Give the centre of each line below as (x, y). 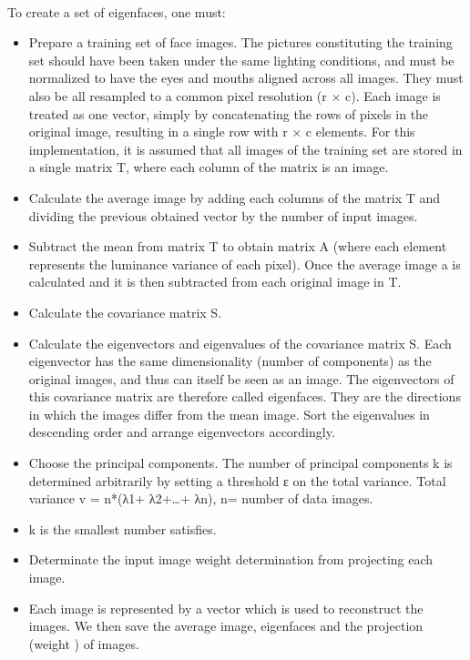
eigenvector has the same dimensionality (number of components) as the (230, 361)
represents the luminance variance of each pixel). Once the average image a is (245, 264)
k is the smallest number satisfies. (123, 528)
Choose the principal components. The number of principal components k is (240, 463)
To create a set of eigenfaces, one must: (117, 11)
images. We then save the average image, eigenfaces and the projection (226, 626)
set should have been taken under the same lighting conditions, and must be (241, 60)
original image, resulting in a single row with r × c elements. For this (222, 132)
